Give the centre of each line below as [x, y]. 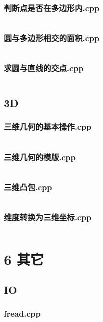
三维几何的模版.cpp [40, 157]
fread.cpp [22, 314]
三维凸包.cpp [28, 187]
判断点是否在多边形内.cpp [52, 8]
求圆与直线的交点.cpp [44, 68]
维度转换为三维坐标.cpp [48, 217]
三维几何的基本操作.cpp [48, 127]
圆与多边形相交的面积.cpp [52, 38]
